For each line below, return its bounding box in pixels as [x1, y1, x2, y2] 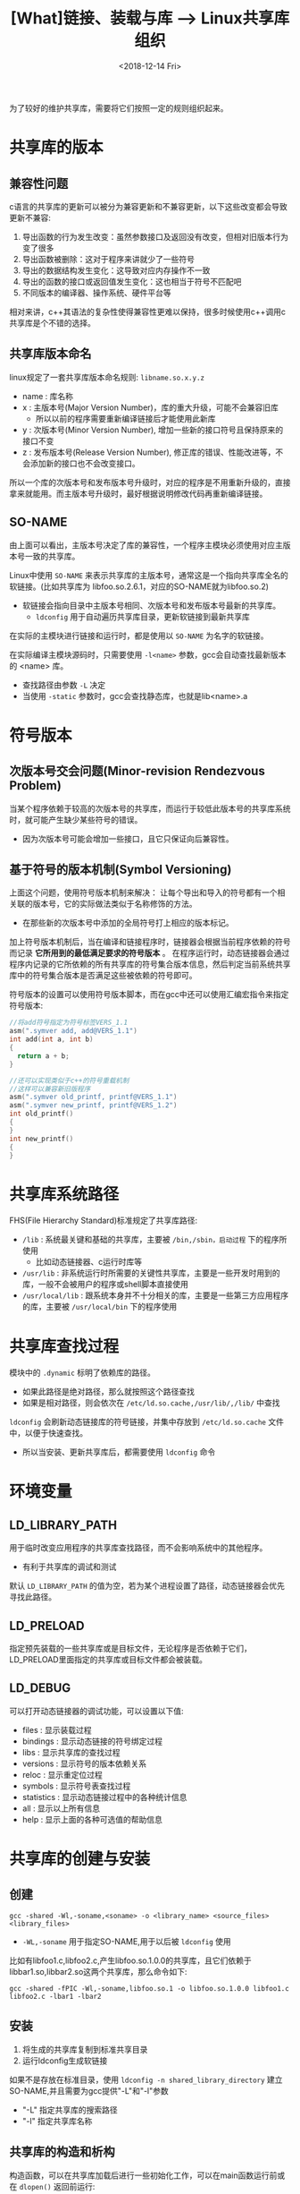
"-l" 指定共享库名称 [21, 2115, 93, 2126]
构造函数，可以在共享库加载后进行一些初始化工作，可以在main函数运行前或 [9, 2170, 286, 2181]
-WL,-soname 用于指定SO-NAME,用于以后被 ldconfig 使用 [21, 1935, 232, 1947]
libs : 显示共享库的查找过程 [21, 1746, 121, 1757]
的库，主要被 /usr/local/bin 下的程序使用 [21, 1302, 177, 1312]
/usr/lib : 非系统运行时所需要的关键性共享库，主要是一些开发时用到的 [21, 1268, 280, 1278]
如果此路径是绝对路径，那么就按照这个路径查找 [21, 1387, 195, 1397]
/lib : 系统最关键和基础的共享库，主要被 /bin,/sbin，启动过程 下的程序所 [21, 1234, 287, 1245]
